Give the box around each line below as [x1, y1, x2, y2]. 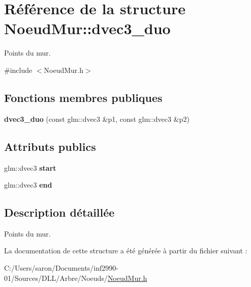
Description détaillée [4, 204, 115, 220]
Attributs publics [4, 138, 96, 154]
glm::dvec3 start [4, 162, 56, 173]
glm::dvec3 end [4, 179, 52, 190]
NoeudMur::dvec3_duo [4, 18, 171, 39]
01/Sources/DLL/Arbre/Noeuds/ [4, 272, 108, 283]
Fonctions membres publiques [4, 89, 163, 105]
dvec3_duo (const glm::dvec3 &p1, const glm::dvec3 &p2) [4, 113, 190, 124]
